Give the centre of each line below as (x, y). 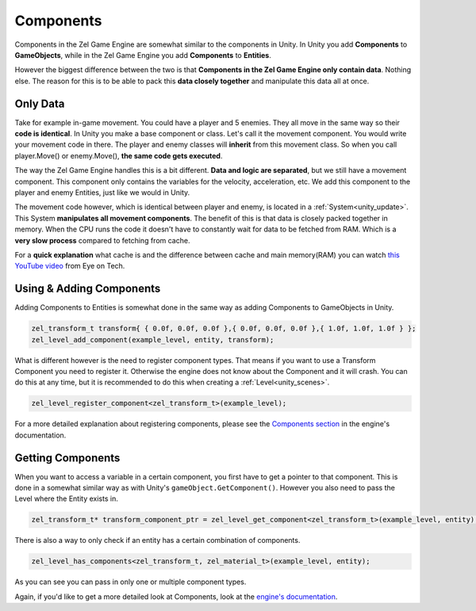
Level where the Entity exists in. (66, 498)
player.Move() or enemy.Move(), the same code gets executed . (119, 155)
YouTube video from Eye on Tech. (70, 266)
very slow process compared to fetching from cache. (102, 240)
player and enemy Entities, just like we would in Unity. (102, 192)
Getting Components (67, 458)
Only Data (40, 103)
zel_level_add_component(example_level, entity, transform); (153, 340)
